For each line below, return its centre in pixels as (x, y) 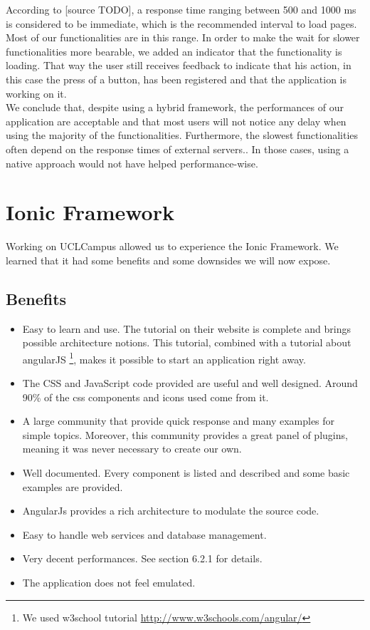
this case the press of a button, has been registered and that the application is (176, 79)
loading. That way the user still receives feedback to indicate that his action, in (179, 65)
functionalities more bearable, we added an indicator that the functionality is (174, 51)
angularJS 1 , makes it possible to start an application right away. (164, 358)
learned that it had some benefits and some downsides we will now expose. (168, 260)
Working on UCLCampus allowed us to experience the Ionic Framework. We (172, 246)
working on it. (36, 93)
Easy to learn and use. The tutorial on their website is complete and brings (186, 328)
